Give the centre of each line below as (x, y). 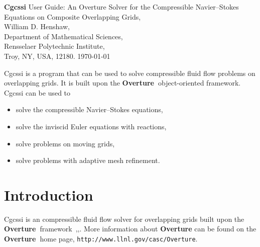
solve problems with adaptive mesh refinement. (88, 160)
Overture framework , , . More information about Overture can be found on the (130, 229)
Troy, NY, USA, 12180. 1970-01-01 (57, 56)
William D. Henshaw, (37, 26)
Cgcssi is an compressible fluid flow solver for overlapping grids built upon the (124, 219)
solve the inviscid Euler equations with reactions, (91, 126)
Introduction (49, 194)
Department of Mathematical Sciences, (63, 36)
